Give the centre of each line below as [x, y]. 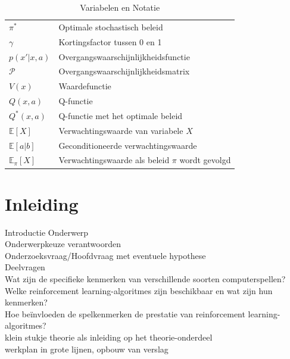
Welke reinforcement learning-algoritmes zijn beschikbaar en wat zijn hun [139, 290]
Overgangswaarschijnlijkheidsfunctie [124, 56]
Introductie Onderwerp [47, 232]
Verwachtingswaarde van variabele [121, 130]
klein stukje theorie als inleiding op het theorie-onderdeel [109, 337]
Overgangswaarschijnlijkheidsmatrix [124, 71]
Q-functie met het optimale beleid [121, 115]
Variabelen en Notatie [120, 7]
